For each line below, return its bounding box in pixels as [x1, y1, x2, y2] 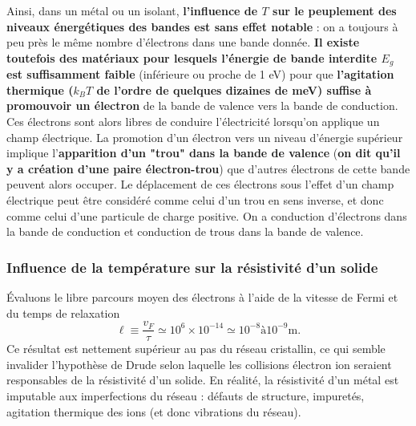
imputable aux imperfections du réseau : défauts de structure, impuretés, [6, 387, 365, 404]
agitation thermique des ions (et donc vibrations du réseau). [6, 403, 301, 420]
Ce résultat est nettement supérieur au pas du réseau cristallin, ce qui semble [6, 340, 386, 357]
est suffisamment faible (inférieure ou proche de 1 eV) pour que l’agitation [6, 66, 394, 83]
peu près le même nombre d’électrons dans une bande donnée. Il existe [6, 34, 360, 51]
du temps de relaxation [6, 304, 120, 321]
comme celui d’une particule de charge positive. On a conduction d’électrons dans [6, 207, 407, 224]
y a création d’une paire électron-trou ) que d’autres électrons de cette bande [6, 160, 410, 176]
